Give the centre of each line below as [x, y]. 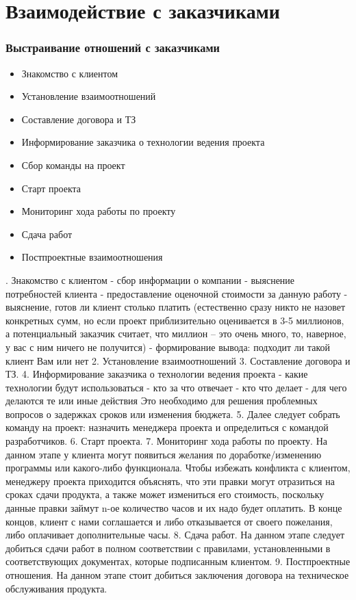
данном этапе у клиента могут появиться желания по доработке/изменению [164, 454]
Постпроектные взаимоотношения [92, 257]
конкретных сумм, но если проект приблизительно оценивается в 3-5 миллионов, [175, 320]
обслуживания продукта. [56, 588]
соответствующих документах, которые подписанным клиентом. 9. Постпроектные [178, 561]
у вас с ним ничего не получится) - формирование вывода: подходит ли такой [168, 347]
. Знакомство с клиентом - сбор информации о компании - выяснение [150, 279]
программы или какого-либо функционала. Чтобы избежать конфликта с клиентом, [178, 468]
